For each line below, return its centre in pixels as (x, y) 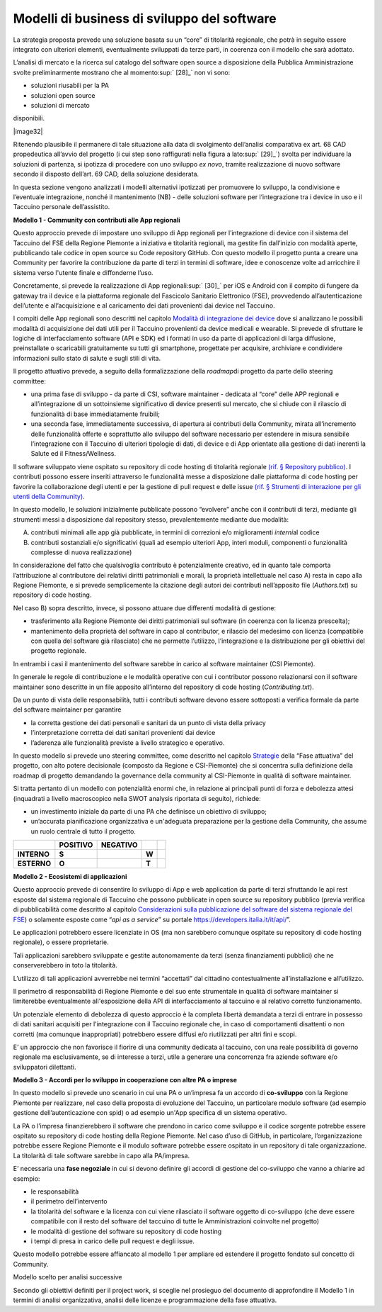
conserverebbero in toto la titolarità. (65, 965)
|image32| (28, 131)
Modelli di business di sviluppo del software (145, 18)
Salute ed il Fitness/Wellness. (74, 454)
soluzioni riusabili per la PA (70, 86)
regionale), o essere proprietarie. (61, 942)
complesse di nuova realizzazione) (81, 552)
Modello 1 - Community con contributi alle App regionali (97, 220)
